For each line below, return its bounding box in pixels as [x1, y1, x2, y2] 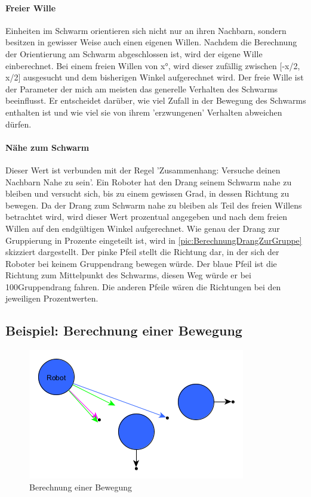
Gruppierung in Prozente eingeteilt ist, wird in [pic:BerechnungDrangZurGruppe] [5, 234, 302, 246]
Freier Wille [5, 1, 56, 14]
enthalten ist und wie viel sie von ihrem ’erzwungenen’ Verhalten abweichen [5, 105, 282, 118]
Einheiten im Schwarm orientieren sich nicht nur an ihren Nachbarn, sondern [5, 24, 287, 36]
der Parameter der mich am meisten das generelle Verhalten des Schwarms [5, 82, 278, 95]
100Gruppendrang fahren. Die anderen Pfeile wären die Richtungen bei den [5, 280, 281, 293]
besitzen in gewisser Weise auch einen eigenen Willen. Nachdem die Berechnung [5, 36, 297, 48]
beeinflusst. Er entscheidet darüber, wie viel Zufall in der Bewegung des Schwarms [5, 94, 306, 107]
